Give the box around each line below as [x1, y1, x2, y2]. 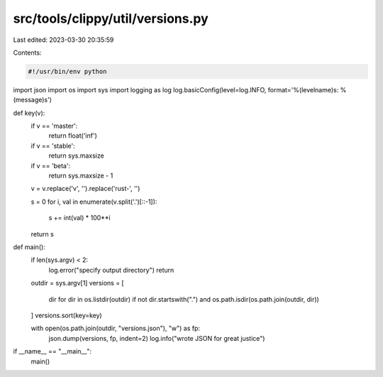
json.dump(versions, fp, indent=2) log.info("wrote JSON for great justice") [48, 334, 265, 342]
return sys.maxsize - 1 [48, 171, 113, 180]
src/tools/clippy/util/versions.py [13, 11, 209, 26]
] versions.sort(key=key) [30, 311, 102, 319]
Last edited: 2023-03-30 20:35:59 [13, 35, 114, 44]
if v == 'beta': [30, 161, 71, 170]
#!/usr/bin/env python [28, 67, 107, 75]
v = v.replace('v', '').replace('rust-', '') [30, 185, 140, 193]
